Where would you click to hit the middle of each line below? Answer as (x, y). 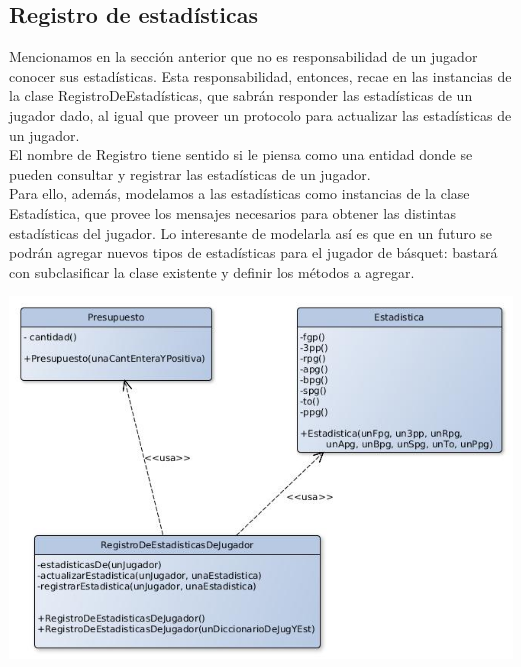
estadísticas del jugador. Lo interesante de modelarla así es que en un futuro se (251, 232)
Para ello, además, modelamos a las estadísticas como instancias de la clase (239, 193)
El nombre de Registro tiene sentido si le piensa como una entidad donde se (241, 154)
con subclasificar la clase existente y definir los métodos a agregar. (212, 271)
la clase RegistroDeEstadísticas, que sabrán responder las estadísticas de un (241, 95)
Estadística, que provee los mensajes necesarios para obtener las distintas (233, 212)
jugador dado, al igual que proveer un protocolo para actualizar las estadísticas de (260, 114)
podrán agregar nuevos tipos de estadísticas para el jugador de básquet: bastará (253, 252)
